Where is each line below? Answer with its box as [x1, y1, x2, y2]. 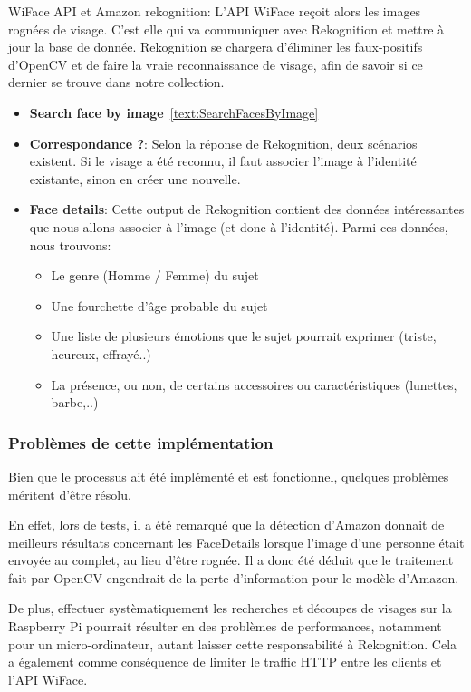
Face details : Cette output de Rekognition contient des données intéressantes [29, 200, 465, 219]
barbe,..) [51, 393, 99, 412]
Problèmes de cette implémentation [8, 431, 274, 453]
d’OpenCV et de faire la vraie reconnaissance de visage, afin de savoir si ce [8, 54, 423, 73]
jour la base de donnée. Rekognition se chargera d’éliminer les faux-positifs [8, 37, 423, 56]
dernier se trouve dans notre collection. [8, 73, 225, 92]
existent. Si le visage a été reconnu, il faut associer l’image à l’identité [29, 151, 417, 171]
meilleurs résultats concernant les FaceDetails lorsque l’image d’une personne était [8, 532, 465, 551]
